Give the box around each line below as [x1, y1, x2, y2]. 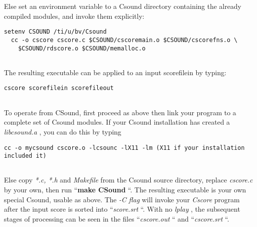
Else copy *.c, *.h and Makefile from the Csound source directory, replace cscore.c [4, 175, 253, 185]
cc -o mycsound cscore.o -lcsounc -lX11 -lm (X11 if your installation [4, 144, 245, 151]
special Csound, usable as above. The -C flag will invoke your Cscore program [4, 194, 240, 204]
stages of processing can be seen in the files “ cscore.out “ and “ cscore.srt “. [4, 213, 229, 224]
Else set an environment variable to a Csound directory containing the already [4, 1, 242, 11]
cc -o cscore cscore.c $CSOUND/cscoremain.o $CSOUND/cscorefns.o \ [11, 36, 238, 44]
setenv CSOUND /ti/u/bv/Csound [4, 28, 107, 36]
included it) [4, 152, 46, 160]
